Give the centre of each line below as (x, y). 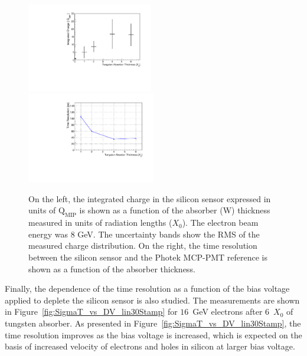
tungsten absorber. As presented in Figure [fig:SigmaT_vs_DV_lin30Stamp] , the (153, 323)
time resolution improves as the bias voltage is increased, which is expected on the (153, 334)
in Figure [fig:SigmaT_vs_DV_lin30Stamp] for (91, 311)
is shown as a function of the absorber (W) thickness (175, 210)
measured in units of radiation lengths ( (100, 222)
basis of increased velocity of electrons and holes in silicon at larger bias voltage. (150, 346)
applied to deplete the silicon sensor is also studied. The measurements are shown (152, 300)
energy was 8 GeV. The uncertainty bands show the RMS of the (144, 234)
